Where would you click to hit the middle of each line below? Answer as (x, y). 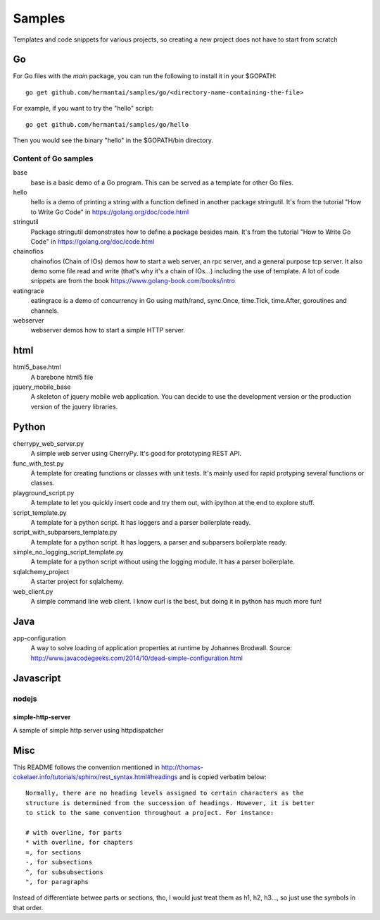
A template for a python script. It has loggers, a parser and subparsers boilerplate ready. (159, 542)
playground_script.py (44, 492)
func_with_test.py (38, 463)
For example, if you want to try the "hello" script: (83, 108)
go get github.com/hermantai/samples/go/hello (107, 124)
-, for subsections (59, 862)
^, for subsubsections (65, 872)
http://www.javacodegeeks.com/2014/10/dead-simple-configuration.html (137, 658)
